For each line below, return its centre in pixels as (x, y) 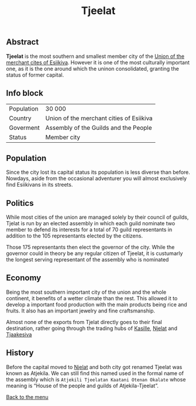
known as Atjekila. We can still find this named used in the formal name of (95, 373)
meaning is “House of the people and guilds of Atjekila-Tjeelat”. (82, 386)
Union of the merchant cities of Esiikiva (99, 118)
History (20, 353)
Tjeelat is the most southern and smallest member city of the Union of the (95, 56)
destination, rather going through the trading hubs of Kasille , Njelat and (92, 328)
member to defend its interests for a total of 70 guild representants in (89, 230)
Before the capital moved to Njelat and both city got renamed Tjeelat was (94, 367)
